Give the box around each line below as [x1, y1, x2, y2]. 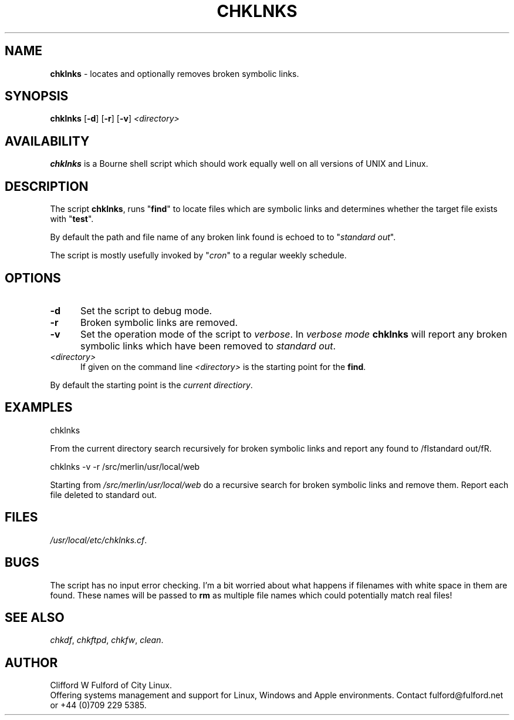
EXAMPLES [5, 400, 73, 415]
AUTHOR [5, 655, 58, 670]
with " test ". [50, 214, 94, 224]
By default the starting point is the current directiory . [50, 379, 253, 390]
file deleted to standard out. [50, 489, 157, 500]
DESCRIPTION [5, 179, 89, 194]
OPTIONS [5, 270, 61, 285]
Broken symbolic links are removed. [80, 316, 238, 328]
